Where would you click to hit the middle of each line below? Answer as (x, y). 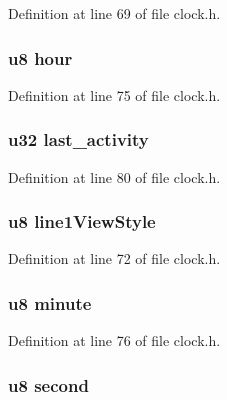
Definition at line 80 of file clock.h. (114, 176)
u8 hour (40, 57)
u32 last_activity (78, 139)
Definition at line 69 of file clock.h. (114, 13)
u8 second (48, 384)
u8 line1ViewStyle (82, 221)
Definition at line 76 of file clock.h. (114, 340)
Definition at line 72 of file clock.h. (114, 258)
